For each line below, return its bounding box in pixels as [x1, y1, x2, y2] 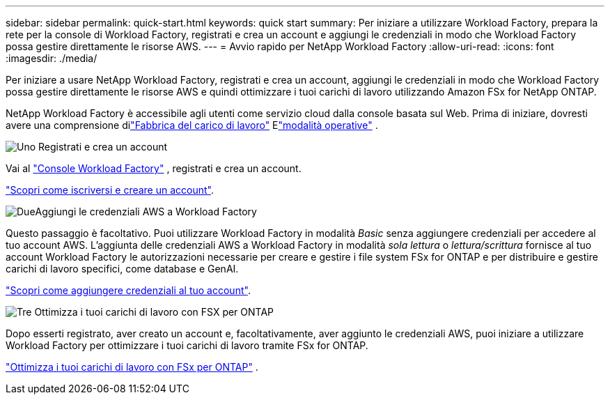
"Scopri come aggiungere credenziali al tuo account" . [6, 284, 251, 296]
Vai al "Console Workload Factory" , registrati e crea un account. [6, 162, 302, 174]
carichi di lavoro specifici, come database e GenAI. [6, 263, 239, 275]
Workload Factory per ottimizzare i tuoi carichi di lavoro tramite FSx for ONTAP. [6, 339, 368, 351]
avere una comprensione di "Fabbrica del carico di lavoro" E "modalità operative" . [6, 119, 378, 131]
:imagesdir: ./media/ [6, 52, 97, 64]
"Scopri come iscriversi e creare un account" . [6, 184, 214, 196]
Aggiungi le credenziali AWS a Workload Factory [35, 206, 257, 217]
